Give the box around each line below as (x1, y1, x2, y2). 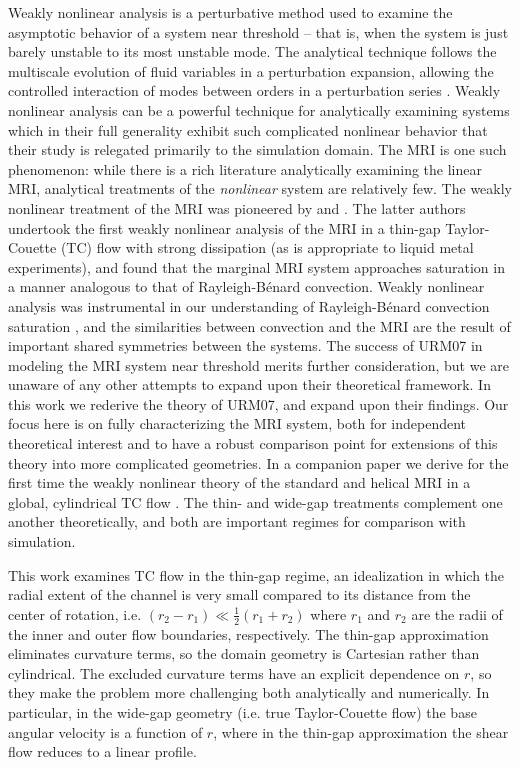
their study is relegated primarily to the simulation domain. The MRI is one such (8, 139, 507, 160)
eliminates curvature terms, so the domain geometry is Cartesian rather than (8, 643, 480, 664)
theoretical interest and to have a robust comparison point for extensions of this (8, 433, 498, 454)
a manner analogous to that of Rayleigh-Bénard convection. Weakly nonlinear (8, 276, 485, 297)
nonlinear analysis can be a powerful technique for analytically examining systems (8, 99, 510, 120)
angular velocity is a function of (8, 721, 203, 742)
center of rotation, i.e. (8, 603, 142, 624)
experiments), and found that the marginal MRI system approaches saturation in (8, 256, 505, 277)
